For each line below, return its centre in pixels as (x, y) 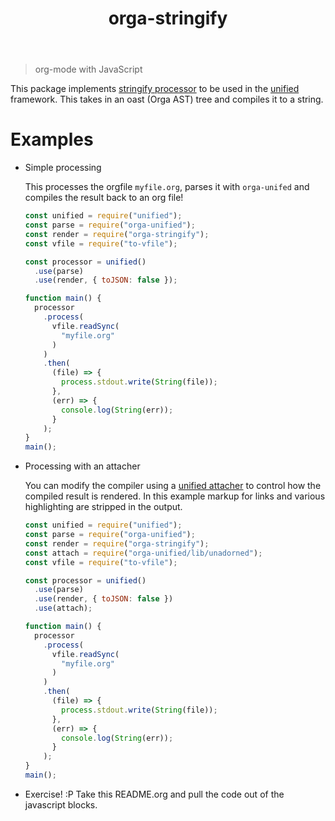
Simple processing (63, 168)
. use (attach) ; (63, 608)
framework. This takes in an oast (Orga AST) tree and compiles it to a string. (167, 99)
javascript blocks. (61, 804)
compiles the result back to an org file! (104, 198)
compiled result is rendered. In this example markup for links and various (175, 496)
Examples (52, 139)
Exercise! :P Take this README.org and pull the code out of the (154, 794)
